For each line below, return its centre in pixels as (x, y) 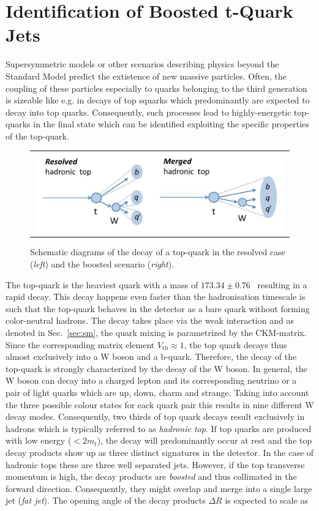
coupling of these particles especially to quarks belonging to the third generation (156, 88)
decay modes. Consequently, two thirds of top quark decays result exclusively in (155, 416)
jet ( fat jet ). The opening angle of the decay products (106, 500)
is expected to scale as (266, 500)
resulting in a (282, 284)
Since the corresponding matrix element (80, 344)
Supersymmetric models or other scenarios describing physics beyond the (142, 64)
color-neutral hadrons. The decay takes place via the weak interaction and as (150, 320)
